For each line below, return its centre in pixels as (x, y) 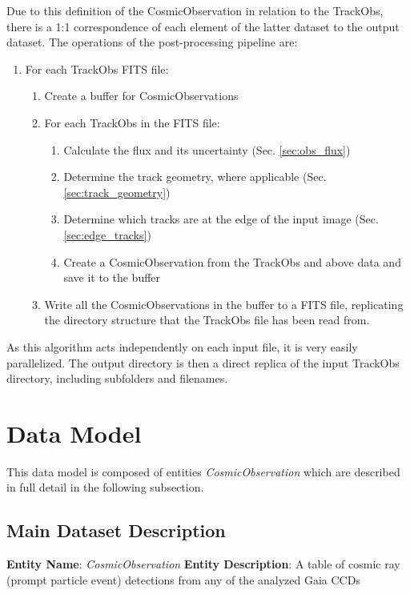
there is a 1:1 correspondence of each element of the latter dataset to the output (203, 26)
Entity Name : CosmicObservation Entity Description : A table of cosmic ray (203, 564)
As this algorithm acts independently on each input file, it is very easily (182, 346)
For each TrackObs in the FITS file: (132, 122)
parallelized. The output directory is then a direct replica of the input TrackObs (203, 362)
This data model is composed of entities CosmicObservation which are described (203, 471)
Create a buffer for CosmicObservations (141, 96)
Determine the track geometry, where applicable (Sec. (195, 177)
